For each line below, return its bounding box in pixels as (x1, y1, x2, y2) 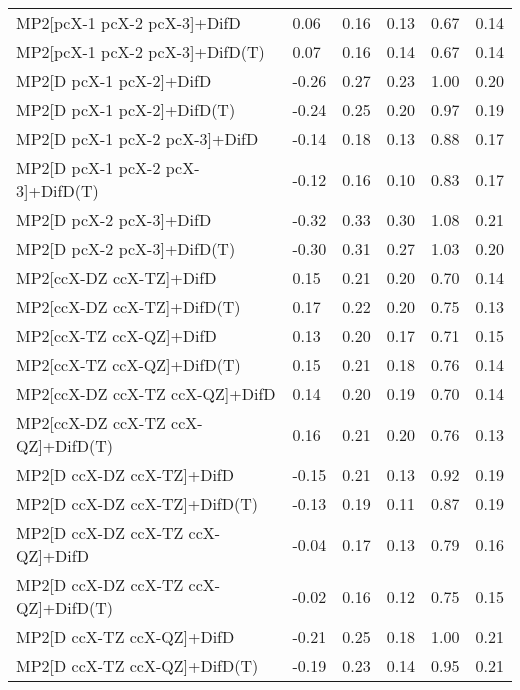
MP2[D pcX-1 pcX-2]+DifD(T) (16, 98, 236, 121)
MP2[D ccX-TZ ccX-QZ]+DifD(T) (16, 654, 259, 677)
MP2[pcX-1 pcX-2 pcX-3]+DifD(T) (16, 40, 265, 63)
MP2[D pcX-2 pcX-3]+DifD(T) (16, 237, 236, 260)
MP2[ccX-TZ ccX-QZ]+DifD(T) (16, 353, 241, 376)
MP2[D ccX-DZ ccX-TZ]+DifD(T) (16, 492, 258, 515)
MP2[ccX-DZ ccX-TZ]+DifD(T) (16, 295, 241, 318)
